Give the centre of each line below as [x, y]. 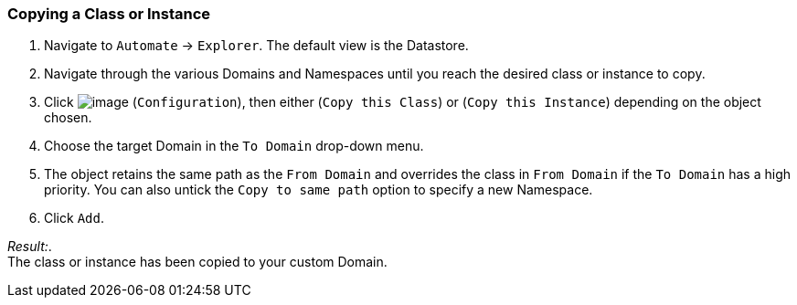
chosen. [68, 118]
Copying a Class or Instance [109, 14]
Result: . [30, 247]
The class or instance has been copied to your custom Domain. [197, 262]
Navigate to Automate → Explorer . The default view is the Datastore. [256, 46]
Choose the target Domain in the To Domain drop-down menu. [234, 146]
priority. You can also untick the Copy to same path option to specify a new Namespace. [319, 190]
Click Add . [74, 218]
